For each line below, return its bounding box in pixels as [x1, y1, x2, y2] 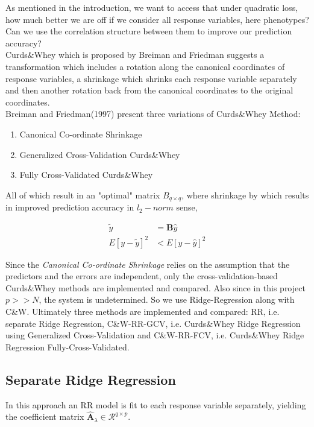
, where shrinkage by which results [181, 188, 309, 201]
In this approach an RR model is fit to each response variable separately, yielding [5, 398, 306, 411]
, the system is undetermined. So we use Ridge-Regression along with [39, 293, 295, 306]
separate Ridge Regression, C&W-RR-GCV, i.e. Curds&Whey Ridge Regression [5, 317, 301, 329]
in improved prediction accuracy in [5, 201, 134, 213]
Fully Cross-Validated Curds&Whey [19, 168, 153, 181]
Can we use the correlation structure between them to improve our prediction [5, 25, 292, 37]
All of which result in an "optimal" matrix [5, 188, 160, 201]
